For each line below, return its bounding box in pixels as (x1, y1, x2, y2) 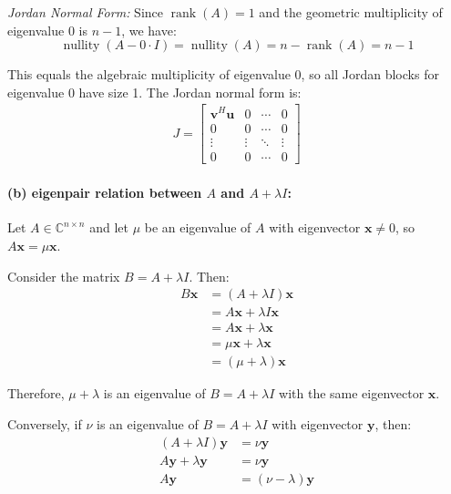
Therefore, (7, 384, 65, 403)
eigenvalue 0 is (7, 20, 87, 39)
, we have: (121, 20, 177, 39)
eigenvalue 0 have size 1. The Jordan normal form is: (7, 82, 302, 101)
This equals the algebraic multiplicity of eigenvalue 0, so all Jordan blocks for (7, 65, 439, 84)
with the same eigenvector (279, 384, 425, 403)
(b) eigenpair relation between (7, 183, 202, 202)
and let (89, 218, 128, 237)
